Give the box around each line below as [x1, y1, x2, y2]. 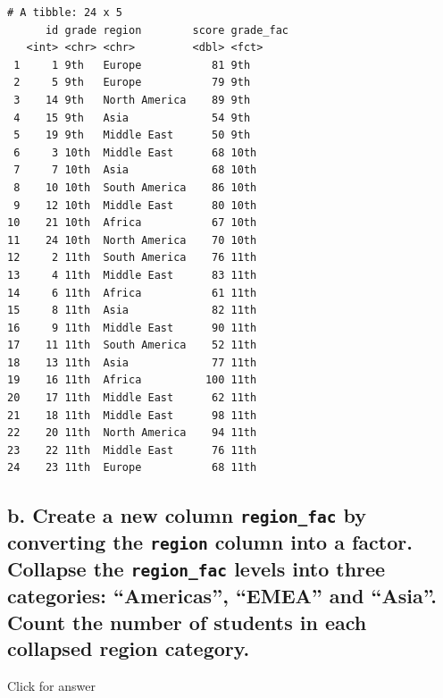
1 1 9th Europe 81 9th [13, 58, 251, 71]
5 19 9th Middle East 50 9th [13, 129, 251, 142]
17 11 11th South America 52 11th [7, 339, 257, 352]
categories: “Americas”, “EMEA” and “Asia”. [7, 582, 438, 610]
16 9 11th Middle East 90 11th [7, 321, 257, 334]
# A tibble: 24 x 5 [7, 6, 122, 19]
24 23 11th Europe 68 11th [7, 461, 257, 475]
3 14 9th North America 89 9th [13, 93, 251, 106]
